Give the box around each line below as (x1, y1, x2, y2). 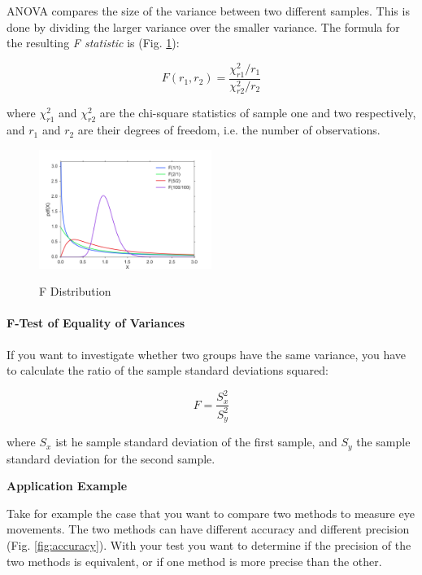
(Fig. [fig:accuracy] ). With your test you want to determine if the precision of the (7, 536, 411, 553)
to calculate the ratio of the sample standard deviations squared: (7, 362, 328, 379)
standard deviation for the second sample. (7, 450, 215, 467)
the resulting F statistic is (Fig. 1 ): (7, 34, 180, 51)
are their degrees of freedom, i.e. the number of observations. (77, 121, 381, 138)
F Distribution (39, 283, 111, 300)
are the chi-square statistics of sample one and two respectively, (99, 104, 416, 121)
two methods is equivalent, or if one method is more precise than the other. (7, 552, 382, 569)
